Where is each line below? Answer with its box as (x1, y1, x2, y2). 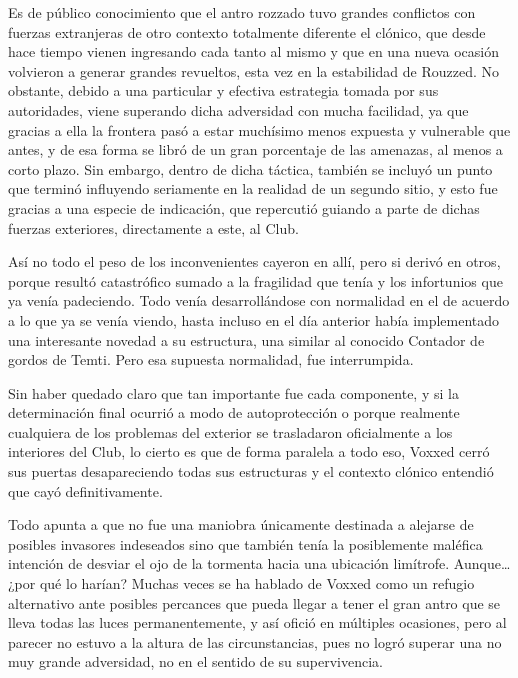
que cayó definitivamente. (8, 480, 163, 501)
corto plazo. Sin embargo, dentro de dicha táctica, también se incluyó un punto (8, 158, 493, 179)
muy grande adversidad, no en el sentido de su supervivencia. (8, 651, 383, 672)
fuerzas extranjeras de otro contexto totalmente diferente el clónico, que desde (8, 21, 486, 42)
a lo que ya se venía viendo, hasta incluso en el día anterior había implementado (8, 309, 500, 330)
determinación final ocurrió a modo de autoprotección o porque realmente (8, 402, 460, 423)
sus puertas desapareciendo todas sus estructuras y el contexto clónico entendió (8, 461, 494, 482)
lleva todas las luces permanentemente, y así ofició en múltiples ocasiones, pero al (8, 612, 507, 633)
